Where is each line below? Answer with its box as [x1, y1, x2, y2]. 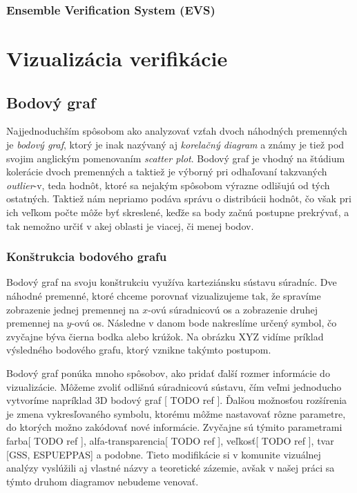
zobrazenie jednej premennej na [6, 302, 139, 316]
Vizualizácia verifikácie [6, 44, 228, 72]
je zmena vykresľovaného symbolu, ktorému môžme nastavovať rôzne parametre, [6, 406, 346, 420]
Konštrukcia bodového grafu [6, 248, 167, 265]
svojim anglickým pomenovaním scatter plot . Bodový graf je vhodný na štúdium [6, 151, 345, 165]
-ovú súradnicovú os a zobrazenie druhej [148, 302, 318, 316]
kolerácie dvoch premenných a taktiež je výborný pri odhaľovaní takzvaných [6, 164, 327, 179]
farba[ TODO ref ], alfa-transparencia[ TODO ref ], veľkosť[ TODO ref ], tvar [6, 433, 334, 447]
